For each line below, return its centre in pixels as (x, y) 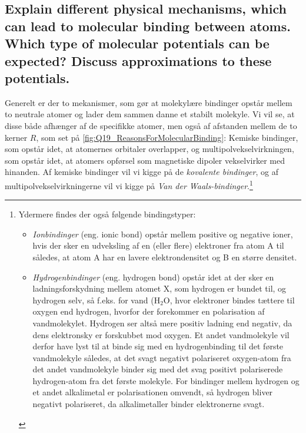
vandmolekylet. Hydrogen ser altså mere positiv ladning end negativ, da (162, 323)
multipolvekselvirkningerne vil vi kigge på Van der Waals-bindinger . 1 (129, 184)
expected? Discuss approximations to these (138, 60)
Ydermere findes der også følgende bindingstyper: (107, 214)
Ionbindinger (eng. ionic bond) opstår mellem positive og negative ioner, (163, 234)
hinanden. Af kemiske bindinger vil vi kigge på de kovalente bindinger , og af (142, 172)
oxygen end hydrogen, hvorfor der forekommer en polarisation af (149, 311)
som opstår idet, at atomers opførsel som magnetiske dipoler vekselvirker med (145, 160)
